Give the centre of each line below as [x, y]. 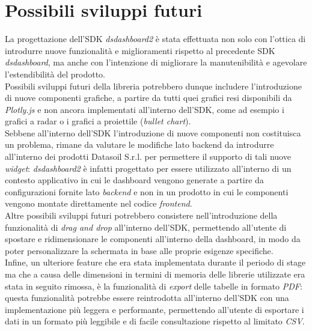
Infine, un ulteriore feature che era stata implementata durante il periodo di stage [155, 262]
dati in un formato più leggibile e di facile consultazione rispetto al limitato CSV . [155, 321]
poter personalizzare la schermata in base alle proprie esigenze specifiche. [139, 250]
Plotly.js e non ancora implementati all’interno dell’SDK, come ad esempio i [145, 109]
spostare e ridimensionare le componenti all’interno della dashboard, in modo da [153, 239]
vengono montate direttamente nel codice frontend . [99, 203]
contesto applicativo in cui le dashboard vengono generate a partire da [134, 180]
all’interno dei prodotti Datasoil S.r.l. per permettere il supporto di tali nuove [148, 156]
